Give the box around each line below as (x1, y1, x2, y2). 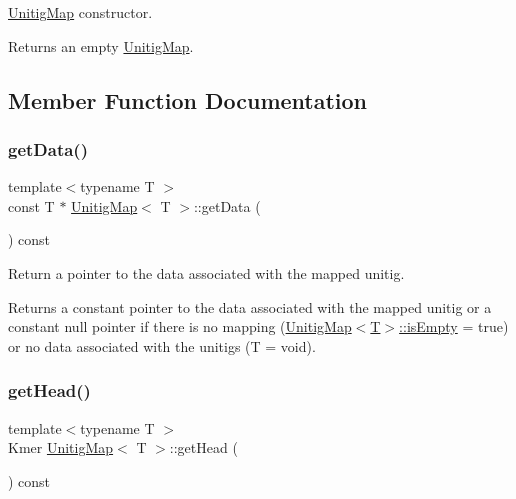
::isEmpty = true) (399, 316, 509, 337)
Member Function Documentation (8, 84, 368, 115)
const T (8, 195, 55, 216)
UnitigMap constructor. (8, 2, 153, 22)
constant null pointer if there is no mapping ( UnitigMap (8, 316, 352, 337)
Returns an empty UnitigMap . (8, 35, 194, 56)
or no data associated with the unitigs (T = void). (8, 335, 316, 356)
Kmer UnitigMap (8, 437, 114, 458)
